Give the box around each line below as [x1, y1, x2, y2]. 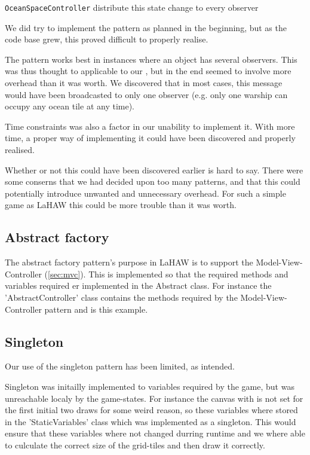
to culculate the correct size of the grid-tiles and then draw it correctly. [5, 438, 265, 451]
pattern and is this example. [44, 303, 148, 315]
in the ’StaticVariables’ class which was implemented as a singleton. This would [5, 415, 296, 427]
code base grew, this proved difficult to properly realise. [5, 33, 208, 45]
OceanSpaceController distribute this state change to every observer [5, 1, 259, 13]
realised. [5, 143, 35, 155]
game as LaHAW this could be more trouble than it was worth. [5, 199, 237, 211]
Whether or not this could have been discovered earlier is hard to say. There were [5, 163, 303, 176]
